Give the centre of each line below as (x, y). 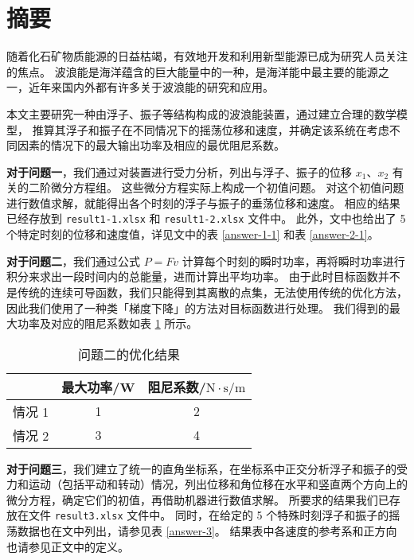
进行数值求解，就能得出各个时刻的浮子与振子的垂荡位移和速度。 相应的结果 (203, 202)
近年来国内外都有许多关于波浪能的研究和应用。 (151, 87)
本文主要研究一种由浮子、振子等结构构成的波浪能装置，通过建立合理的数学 (201, 113)
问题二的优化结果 (129, 354)
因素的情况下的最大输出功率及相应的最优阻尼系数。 (151, 145)
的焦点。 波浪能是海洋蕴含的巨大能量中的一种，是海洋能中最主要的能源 (192, 71)
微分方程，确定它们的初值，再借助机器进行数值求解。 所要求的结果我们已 (198, 499)
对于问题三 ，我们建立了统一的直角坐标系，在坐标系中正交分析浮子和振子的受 (207, 468)
